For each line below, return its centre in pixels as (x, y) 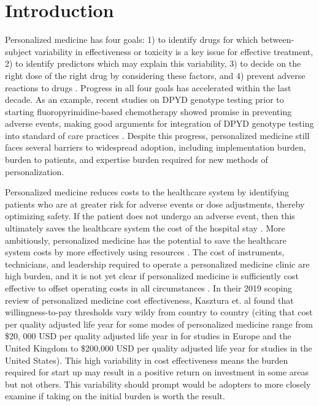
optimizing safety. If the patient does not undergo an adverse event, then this (150, 216)
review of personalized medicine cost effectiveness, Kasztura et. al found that (149, 300)
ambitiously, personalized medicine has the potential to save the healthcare (146, 240)
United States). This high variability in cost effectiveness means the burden (147, 360)
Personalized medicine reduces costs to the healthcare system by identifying (147, 192)
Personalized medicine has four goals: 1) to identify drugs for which (132, 39)
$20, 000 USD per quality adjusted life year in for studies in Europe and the (148, 336)
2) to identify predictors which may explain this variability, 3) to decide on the (153, 63)
